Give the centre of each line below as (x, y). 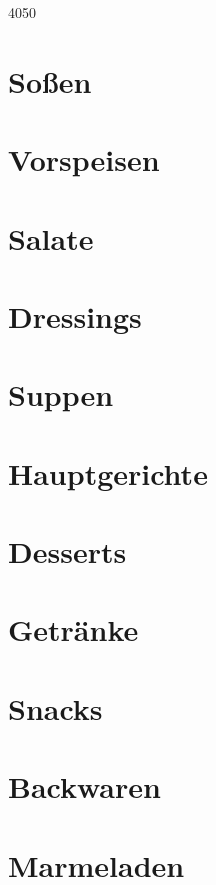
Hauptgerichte (108, 472)
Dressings (75, 315)
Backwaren (84, 786)
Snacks (55, 707)
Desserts (67, 551)
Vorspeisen (84, 159)
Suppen (61, 394)
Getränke (73, 629)
